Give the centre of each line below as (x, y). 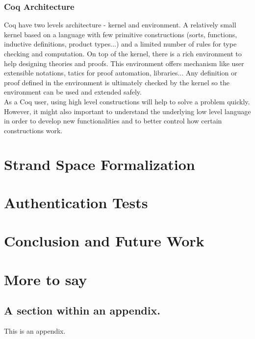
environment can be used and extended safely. (73, 92)
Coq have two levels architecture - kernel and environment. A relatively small (120, 25)
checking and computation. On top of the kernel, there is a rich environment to (123, 53)
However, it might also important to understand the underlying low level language (127, 111)
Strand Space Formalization (100, 164)
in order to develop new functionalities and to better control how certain (113, 121)
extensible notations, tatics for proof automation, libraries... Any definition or (121, 73)
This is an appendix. (35, 331)
